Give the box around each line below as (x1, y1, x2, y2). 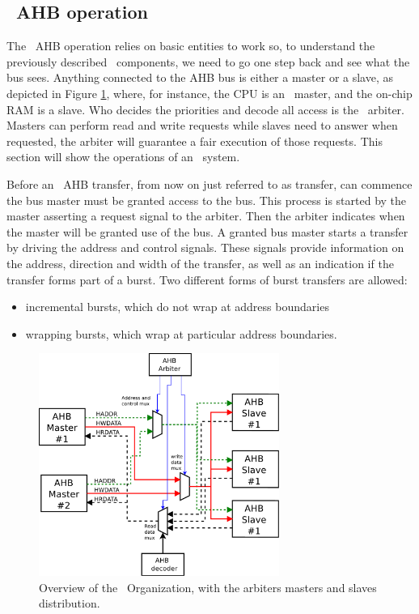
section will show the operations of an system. (6, 148, 240, 165)
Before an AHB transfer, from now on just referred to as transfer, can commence (6, 175, 413, 192)
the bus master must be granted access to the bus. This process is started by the (6, 191, 407, 208)
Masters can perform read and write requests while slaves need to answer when (6, 117, 398, 134)
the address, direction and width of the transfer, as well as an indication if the (6, 254, 394, 271)
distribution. (39, 595, 100, 612)
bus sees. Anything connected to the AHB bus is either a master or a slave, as (6, 69, 394, 86)
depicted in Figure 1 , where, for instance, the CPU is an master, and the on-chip (6, 84, 413, 101)
